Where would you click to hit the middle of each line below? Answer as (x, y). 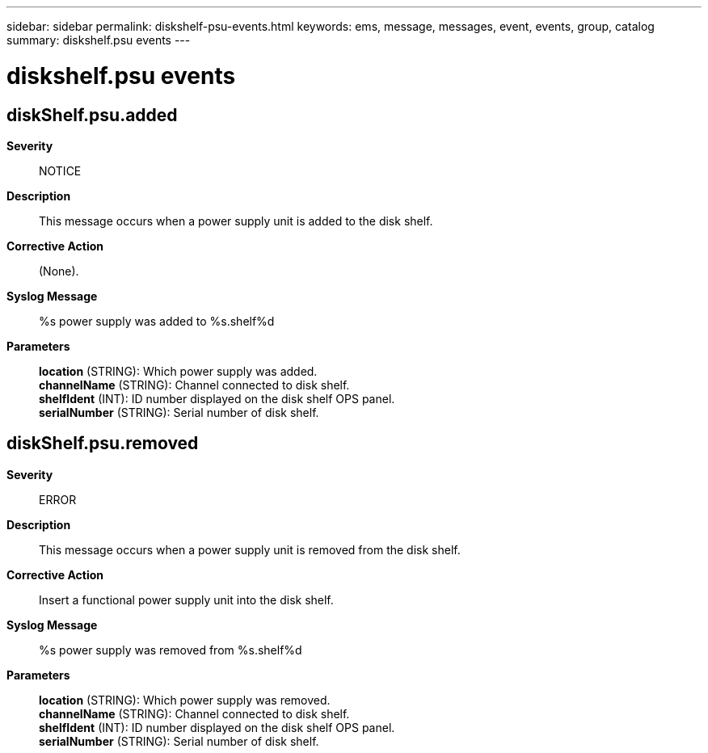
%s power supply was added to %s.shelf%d (157, 321)
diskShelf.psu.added (92, 115)
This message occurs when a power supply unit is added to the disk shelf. (236, 221)
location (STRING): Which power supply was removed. (185, 700)
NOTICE (60, 170)
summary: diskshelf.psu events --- (99, 40)
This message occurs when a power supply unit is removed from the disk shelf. (250, 549)
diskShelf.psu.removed (103, 444)
